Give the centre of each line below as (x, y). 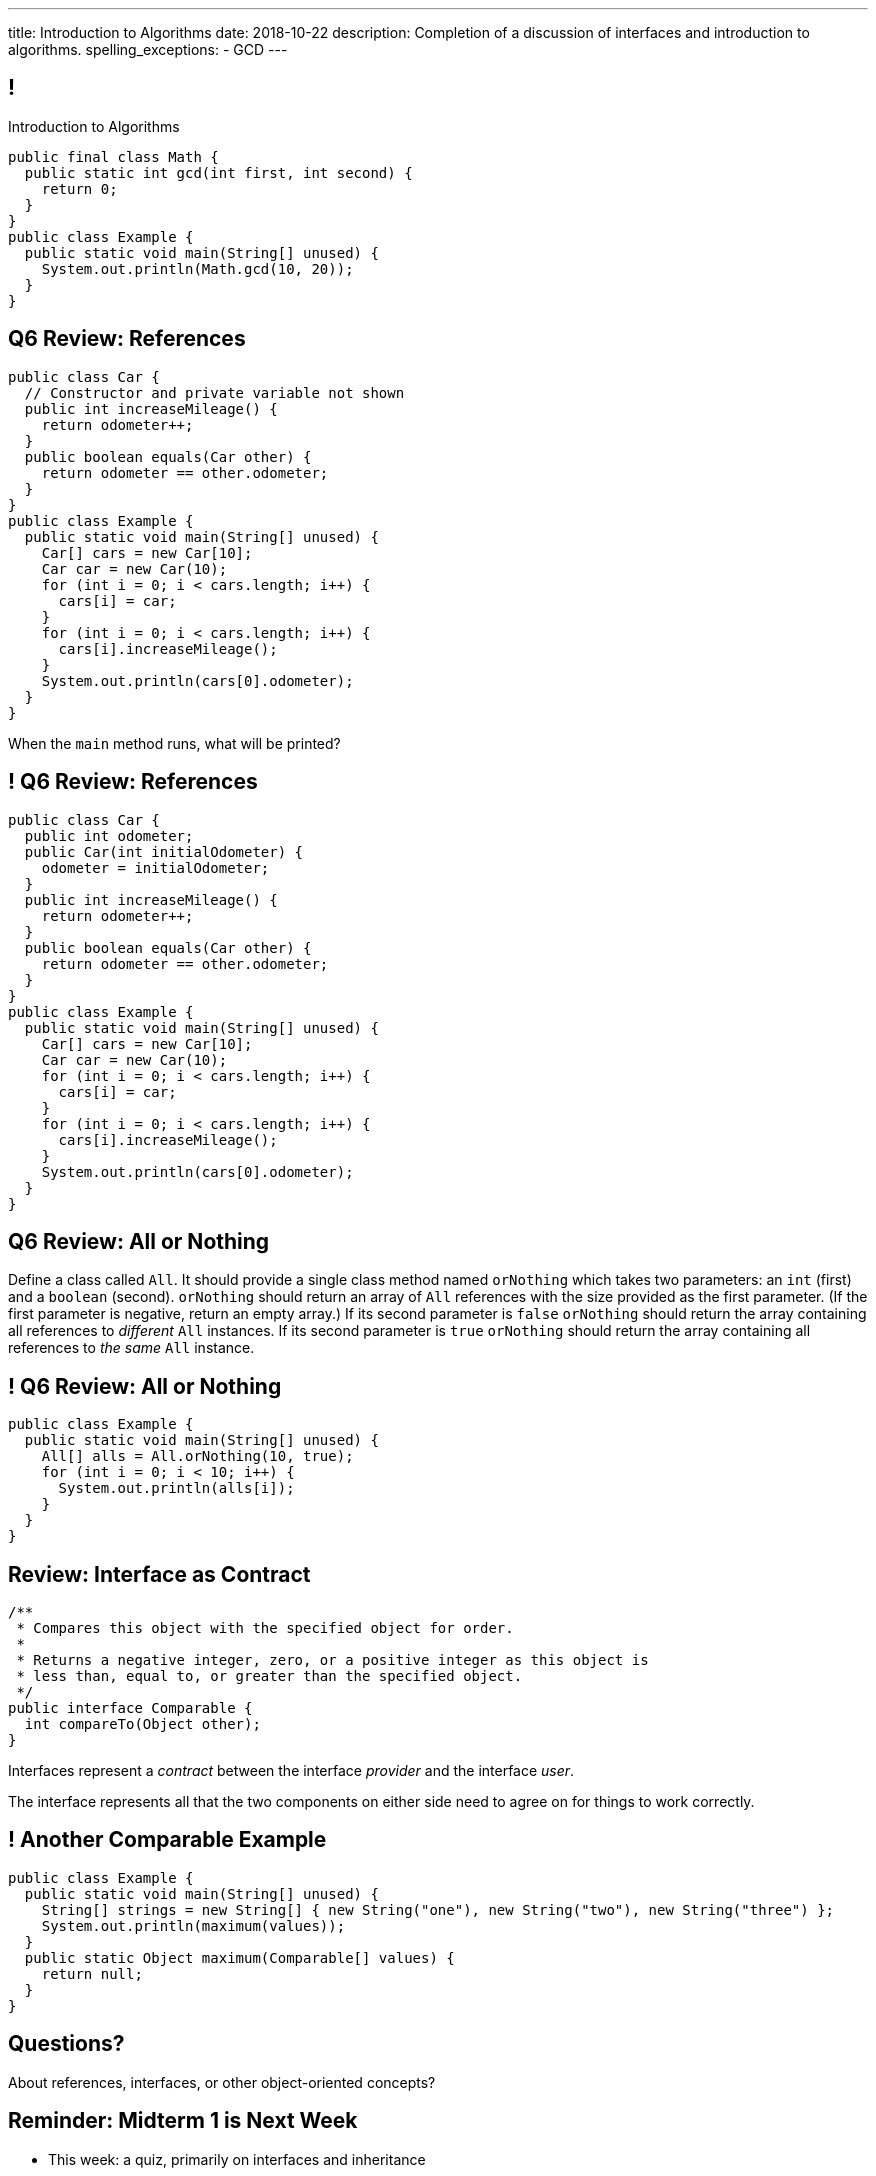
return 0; (79, 188)
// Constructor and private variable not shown (214, 392)
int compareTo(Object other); (142, 1724)
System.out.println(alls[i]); (176, 1488)
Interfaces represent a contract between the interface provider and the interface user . (291, 1771)
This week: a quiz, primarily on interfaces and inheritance (237, 2159)
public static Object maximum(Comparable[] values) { (239, 1957)
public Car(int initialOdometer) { (164, 851)
